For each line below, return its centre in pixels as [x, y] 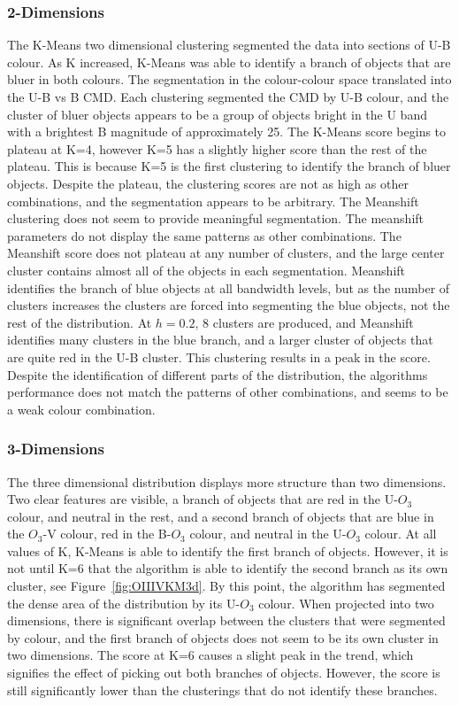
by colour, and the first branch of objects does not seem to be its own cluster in [223, 637]
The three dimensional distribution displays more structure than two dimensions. [227, 481]
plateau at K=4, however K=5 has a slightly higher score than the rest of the [217, 148]
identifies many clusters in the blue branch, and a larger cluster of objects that [220, 340]
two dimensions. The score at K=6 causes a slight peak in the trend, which [210, 655]
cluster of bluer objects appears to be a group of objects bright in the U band [217, 114]
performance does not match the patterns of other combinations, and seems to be [228, 392]
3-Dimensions [56, 449]
